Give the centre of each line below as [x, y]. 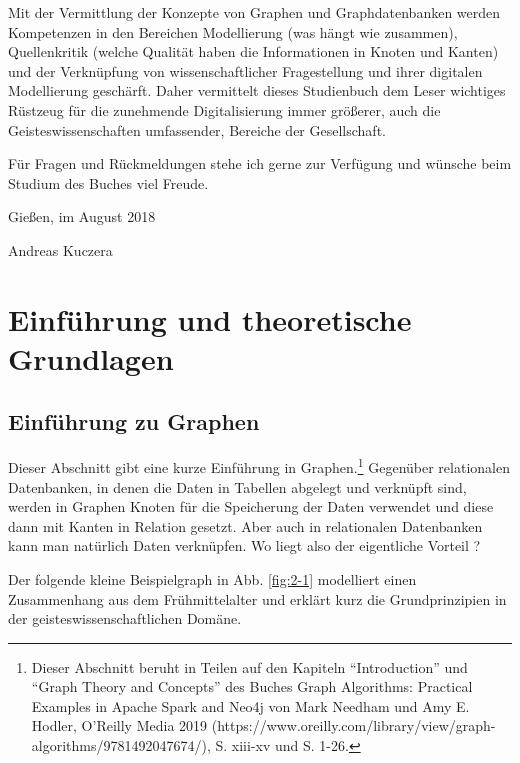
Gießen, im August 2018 [82, 216]
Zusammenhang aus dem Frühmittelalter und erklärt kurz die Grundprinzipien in [257, 598]
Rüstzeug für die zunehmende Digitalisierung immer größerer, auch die [224, 109]
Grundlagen [91, 357]
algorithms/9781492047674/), [121, 745]
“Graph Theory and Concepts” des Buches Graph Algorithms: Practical [252, 686]
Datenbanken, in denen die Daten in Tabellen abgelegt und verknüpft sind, [237, 486]
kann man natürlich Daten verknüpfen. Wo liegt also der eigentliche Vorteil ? [244, 545]
